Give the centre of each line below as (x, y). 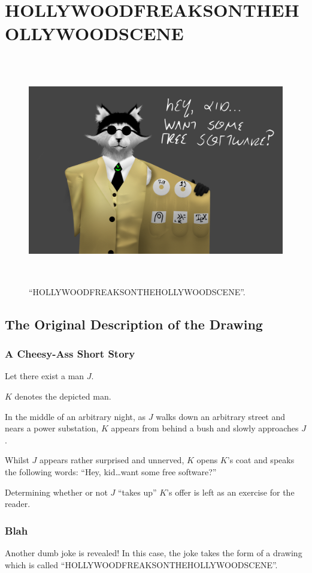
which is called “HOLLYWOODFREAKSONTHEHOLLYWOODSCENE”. (141, 564)
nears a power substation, (52, 428)
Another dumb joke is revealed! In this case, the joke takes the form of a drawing (154, 553)
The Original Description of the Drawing (134, 324)
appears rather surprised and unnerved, (112, 460)
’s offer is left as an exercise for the (231, 492)
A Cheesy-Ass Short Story (70, 354)
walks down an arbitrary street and (220, 416)
